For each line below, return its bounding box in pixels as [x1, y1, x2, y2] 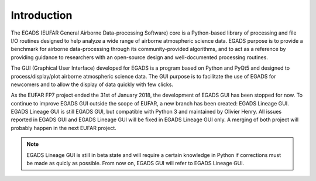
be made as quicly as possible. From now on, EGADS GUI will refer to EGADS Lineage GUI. [26, 160, 245, 167]
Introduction [11, 9, 73, 22]
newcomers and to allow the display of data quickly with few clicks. [11, 81, 174, 88]
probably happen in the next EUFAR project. [11, 124, 116, 131]
